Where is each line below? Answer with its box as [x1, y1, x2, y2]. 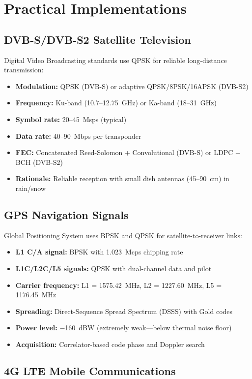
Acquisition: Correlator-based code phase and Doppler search [15, 339, 205, 349]
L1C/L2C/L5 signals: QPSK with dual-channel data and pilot [15, 263, 212, 273]
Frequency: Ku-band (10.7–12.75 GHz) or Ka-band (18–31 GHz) [15, 97, 217, 108]
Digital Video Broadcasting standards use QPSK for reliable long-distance [4, 55, 227, 65]
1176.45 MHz [15, 289, 56, 300]
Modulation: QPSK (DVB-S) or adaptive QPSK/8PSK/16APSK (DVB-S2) [15, 81, 249, 91]
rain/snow [15, 183, 46, 193]
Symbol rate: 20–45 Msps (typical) [15, 114, 127, 124]
